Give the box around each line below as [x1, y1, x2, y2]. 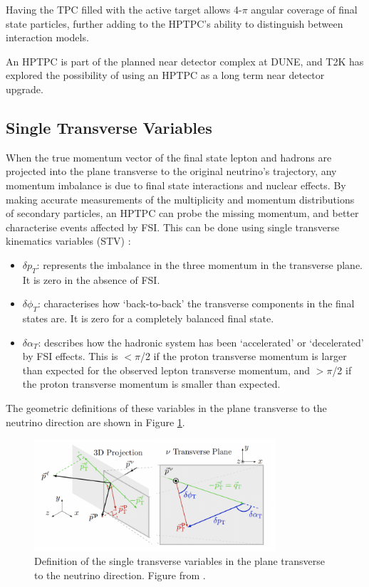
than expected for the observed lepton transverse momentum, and [22, 362, 311, 377]
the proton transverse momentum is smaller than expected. [22, 376, 281, 391]
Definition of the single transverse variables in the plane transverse [34, 554, 326, 569]
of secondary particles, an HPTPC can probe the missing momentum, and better [6, 206, 359, 221]
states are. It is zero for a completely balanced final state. [22, 311, 274, 326]
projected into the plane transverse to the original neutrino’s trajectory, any [6, 164, 337, 179]
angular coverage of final [251, 2, 358, 16]
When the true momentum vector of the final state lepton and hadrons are [6, 149, 332, 164]
